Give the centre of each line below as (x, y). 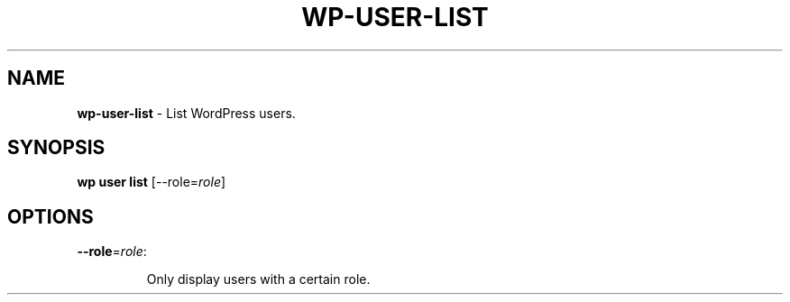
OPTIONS (51, 216)
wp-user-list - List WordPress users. (186, 113)
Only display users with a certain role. (258, 279)
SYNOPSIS (56, 148)
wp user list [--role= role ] (152, 182)
